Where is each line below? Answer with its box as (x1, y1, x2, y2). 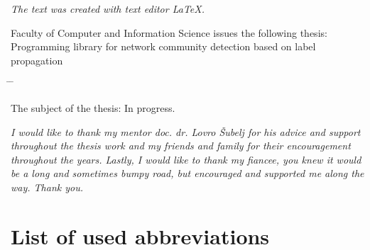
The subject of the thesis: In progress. (11, 100, 175, 115)
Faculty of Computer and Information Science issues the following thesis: (11, 25, 327, 40)
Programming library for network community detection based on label (11, 39, 316, 54)
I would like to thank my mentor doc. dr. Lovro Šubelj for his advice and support (11, 124, 361, 139)
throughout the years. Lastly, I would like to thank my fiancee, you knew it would (11, 152, 361, 166)
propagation (11, 52, 63, 67)
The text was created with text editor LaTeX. (11, 1, 205, 16)
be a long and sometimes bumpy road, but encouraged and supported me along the (11, 166, 364, 181)
